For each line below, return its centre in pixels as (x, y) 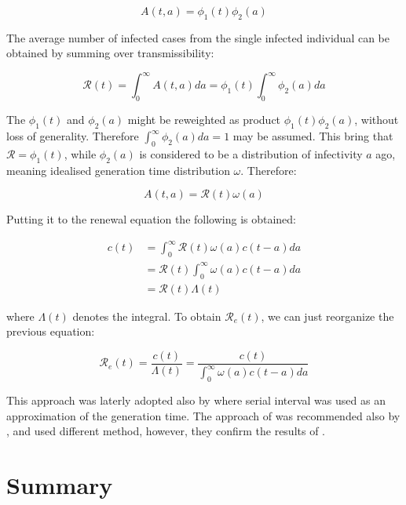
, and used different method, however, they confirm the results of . (166, 431)
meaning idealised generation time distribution (118, 170)
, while (80, 153)
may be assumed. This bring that (313, 136)
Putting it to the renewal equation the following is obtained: (152, 219)
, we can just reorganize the (327, 316)
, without (377, 120)
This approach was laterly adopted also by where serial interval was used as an (196, 400)
